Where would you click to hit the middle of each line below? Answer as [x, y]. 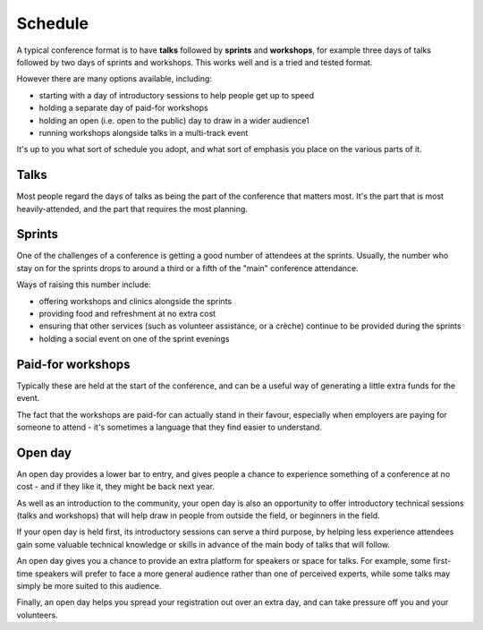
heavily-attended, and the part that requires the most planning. [132, 209]
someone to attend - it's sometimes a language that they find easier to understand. [169, 427]
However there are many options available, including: [114, 79]
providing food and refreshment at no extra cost [127, 314]
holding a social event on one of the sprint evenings [134, 338]
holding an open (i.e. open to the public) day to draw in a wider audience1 [174, 120]
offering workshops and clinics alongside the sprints [136, 301]
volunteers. [37, 615]
